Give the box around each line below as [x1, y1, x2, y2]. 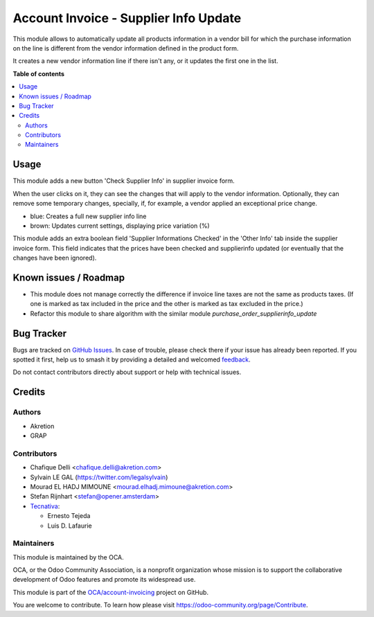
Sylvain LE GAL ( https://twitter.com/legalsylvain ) [30, 473, 168, 481]
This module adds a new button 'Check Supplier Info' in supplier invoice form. [12, 177, 235, 185]
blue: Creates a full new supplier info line [30, 212, 147, 220]
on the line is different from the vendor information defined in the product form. [12, 44, 239, 52]
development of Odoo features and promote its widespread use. [12, 575, 196, 584]
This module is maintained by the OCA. [12, 553, 124, 561]
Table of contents [12, 69, 65, 78]
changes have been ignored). [12, 253, 97, 262]
